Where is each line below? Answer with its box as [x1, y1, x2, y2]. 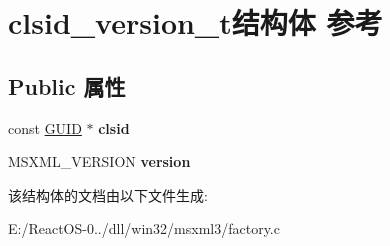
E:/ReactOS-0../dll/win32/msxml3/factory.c [8, 218, 280, 239]
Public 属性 [8, 70, 126, 101]
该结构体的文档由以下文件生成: [8, 184, 208, 205]
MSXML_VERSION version [8, 151, 191, 172]
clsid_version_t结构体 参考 [8, 2, 383, 43]
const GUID [8, 117, 82, 138]
